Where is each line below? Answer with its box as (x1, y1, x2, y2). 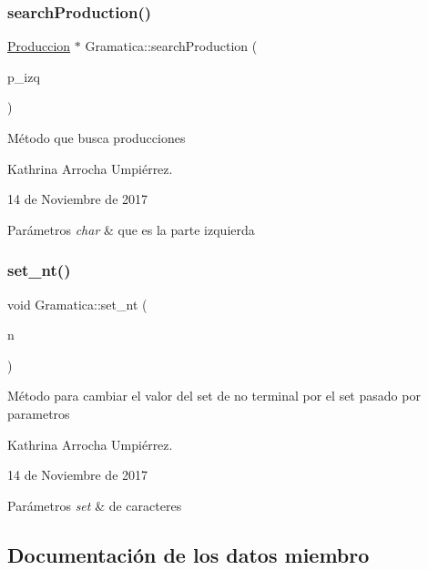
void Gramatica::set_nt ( (7, 294, 148, 313)
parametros (7, 403, 70, 422)
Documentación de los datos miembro (7, 540, 370, 568)
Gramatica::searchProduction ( (85, 36, 258, 56)
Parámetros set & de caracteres (7, 495, 182, 514)
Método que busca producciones (7, 128, 186, 147)
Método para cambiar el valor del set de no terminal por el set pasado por (7, 386, 421, 405)
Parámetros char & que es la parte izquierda (7, 219, 255, 239)
